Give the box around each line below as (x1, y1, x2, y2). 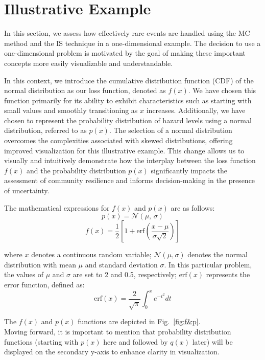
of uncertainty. (4, 185, 50, 196)
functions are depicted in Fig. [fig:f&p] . (78, 316, 201, 327)
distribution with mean (4, 259, 76, 269)
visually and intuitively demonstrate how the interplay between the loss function (4, 155, 256, 166)
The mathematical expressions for (4, 202, 110, 213)
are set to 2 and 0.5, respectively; (73, 269, 177, 280)
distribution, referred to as (4, 125, 87, 136)
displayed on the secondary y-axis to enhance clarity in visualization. (4, 346, 220, 357)
